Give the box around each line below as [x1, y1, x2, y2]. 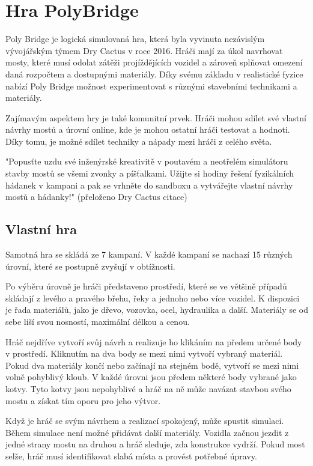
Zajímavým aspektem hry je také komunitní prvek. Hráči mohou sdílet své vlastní [5, 111, 306, 124]
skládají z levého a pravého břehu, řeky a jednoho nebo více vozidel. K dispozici [5, 291, 300, 304]
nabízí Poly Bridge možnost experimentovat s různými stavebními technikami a [5, 79, 297, 92]
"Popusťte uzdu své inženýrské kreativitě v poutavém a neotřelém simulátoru [5, 155, 288, 168]
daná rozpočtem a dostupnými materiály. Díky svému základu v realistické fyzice [5, 67, 303, 80]
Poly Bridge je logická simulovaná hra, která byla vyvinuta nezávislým [5, 32, 265, 45]
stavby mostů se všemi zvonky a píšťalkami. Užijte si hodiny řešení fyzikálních [5, 167, 294, 180]
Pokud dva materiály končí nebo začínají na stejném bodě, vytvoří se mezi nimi [5, 359, 299, 371]
